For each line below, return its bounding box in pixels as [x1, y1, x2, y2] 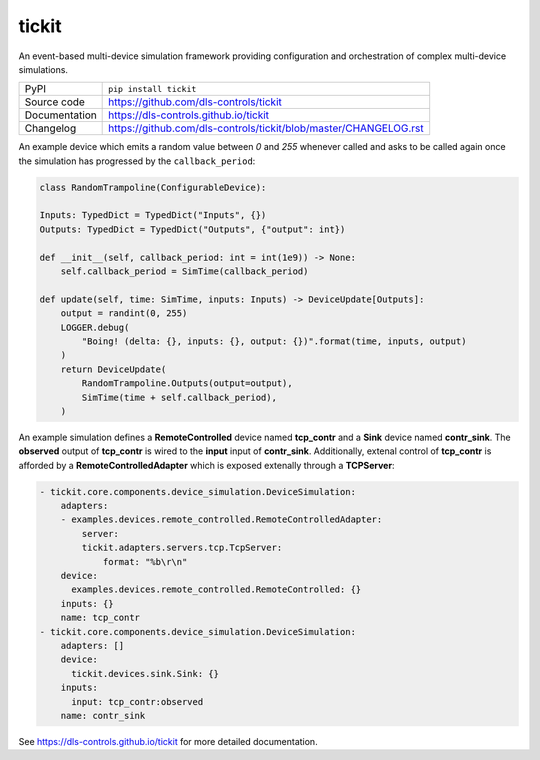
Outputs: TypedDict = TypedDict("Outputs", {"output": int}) [39, 223, 346, 235]
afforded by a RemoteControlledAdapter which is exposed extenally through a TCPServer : [18, 459, 395, 471]
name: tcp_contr [60, 612, 140, 624]
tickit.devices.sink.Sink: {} [71, 668, 220, 679]
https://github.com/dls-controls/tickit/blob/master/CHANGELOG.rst [108, 121, 424, 135]
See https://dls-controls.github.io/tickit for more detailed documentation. [18, 735, 319, 747]
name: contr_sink [60, 710, 146, 721]
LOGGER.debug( [60, 321, 130, 333]
